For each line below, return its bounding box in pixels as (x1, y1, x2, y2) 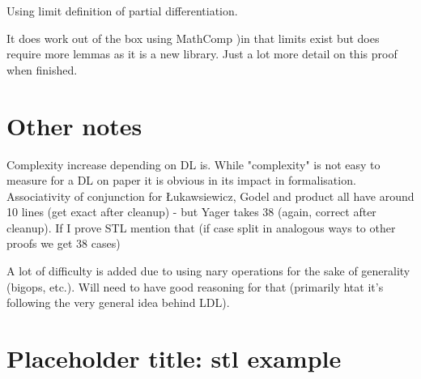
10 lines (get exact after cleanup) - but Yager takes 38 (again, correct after (6, 203, 376, 220)
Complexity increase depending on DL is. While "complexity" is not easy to (6, 155, 381, 172)
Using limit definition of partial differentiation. (6, 2, 238, 19)
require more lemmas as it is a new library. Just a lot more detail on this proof (6, 45, 398, 62)
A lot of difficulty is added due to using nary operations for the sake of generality (6, 262, 410, 279)
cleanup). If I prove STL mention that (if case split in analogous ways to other (6, 219, 396, 236)
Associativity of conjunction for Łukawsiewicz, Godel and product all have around (6, 187, 415, 204)
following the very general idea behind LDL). (6, 294, 230, 311)
